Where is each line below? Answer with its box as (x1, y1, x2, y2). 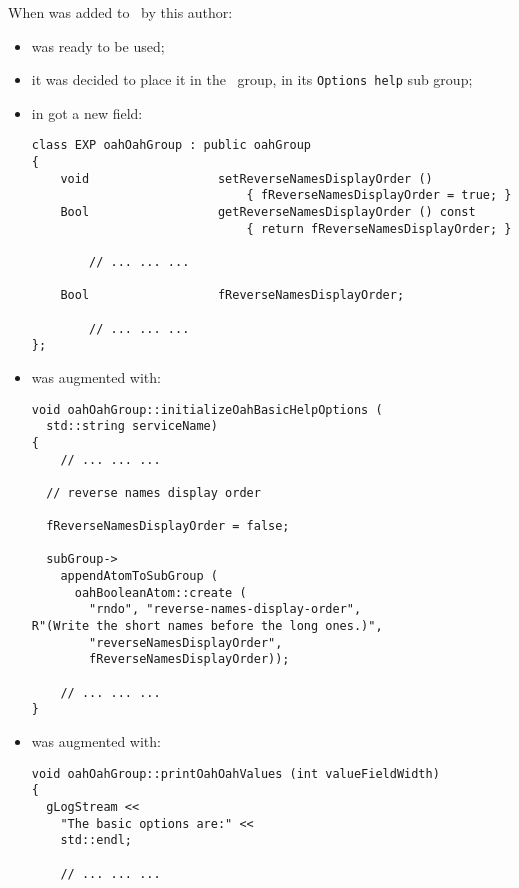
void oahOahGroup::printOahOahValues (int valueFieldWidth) (31, 766, 440, 781)
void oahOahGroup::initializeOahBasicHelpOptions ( (31, 402, 383, 417)
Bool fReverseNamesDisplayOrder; (60, 288, 405, 303)
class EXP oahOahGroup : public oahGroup (31, 138, 311, 153)
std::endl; (60, 833, 133, 848)
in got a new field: (31, 102, 143, 123)
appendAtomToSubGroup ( (60, 569, 218, 584)
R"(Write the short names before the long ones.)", (31, 619, 383, 634)
